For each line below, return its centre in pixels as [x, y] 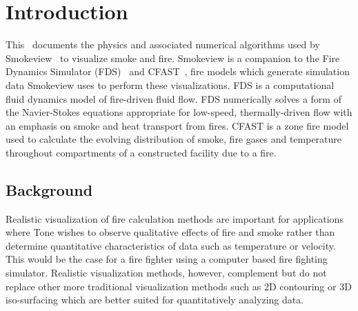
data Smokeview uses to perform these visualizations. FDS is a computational [170, 84]
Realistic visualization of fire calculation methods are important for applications [175, 218]
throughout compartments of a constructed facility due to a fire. [141, 152]
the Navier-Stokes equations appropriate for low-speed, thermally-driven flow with [179, 112]
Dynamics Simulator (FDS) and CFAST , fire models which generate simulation [178, 71]
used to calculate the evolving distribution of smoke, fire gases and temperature [174, 139]
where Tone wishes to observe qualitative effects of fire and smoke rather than [170, 232]
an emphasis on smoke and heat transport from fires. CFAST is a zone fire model [177, 125]
